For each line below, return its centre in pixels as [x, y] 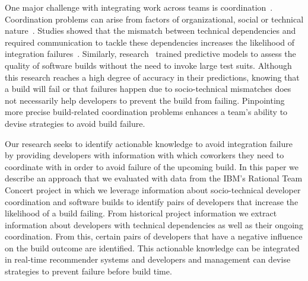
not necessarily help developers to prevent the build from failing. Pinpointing [145, 100]
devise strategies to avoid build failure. [75, 123]
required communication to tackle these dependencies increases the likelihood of [150, 42]
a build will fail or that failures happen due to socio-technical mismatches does [148, 89]
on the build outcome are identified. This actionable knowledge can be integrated [152, 248]
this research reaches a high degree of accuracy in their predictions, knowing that [152, 77]
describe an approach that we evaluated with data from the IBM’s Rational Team [154, 178]
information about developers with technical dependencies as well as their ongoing [154, 224]
